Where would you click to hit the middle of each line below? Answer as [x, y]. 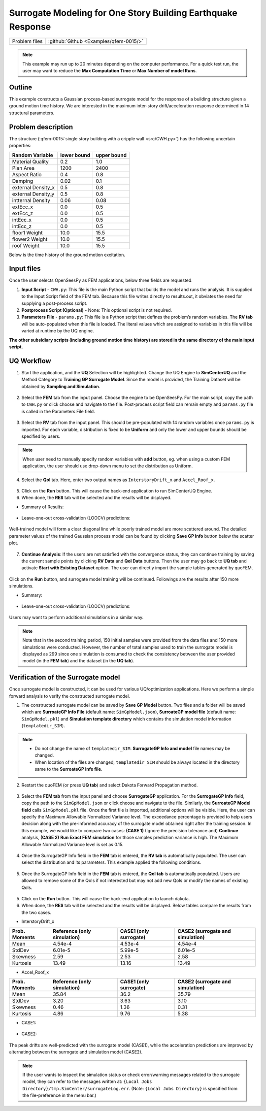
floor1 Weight [27, 232]
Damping [23, 181]
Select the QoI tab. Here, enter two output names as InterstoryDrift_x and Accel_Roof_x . [118, 480]
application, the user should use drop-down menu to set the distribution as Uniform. [108, 466]
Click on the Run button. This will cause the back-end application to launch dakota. [106, 899]
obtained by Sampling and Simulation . [61, 386]
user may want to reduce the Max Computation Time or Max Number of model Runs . [110, 71]
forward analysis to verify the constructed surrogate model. [69, 696]
